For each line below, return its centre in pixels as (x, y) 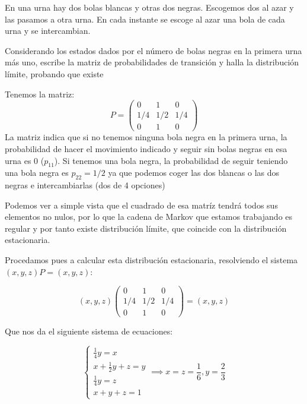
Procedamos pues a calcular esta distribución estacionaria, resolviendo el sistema (151, 260)
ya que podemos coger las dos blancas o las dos (194, 173)
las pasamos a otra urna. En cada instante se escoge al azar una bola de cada (145, 19)
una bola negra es (37, 173)
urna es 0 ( (25, 160)
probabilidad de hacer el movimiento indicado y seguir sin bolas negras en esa (146, 148)
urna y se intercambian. (48, 31)
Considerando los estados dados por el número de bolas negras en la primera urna (153, 50)
